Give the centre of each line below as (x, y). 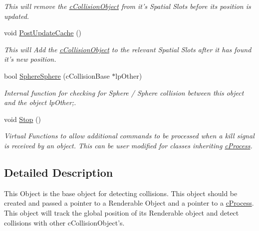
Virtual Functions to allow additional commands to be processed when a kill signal (129, 136)
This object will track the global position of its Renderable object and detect (122, 212)
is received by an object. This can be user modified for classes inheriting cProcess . (128, 145)
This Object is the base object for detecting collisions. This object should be (121, 193)
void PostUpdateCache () (43, 33)
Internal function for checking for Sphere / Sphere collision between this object (124, 92)
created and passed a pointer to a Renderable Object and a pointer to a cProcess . (129, 203)
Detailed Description (59, 172)
